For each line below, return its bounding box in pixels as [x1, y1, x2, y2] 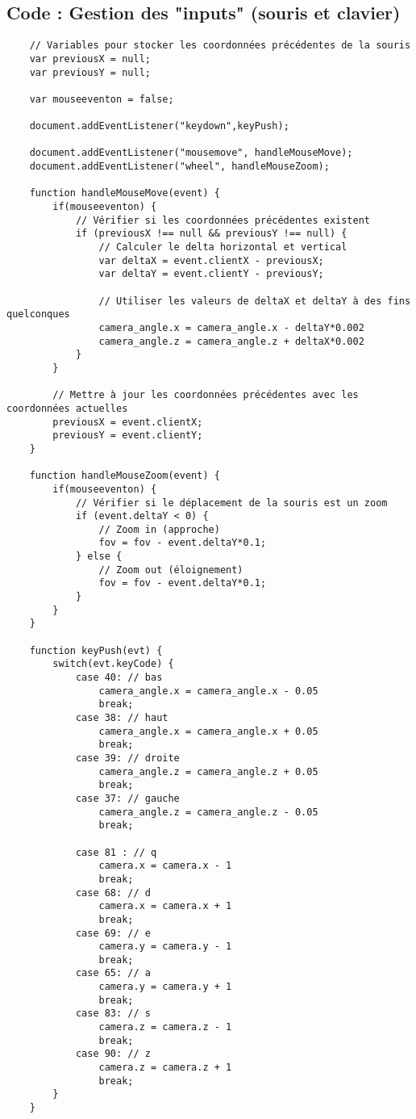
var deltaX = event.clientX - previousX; [98, 254, 324, 266]
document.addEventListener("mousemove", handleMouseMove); [29, 147, 353, 159]
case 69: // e [75, 927, 151, 939]
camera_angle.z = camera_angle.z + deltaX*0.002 [98, 335, 364, 347]
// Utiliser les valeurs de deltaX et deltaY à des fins [98, 295, 411, 307]
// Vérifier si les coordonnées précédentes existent [75, 214, 371, 226]
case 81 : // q [75, 846, 157, 858]
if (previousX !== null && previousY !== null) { [75, 228, 347, 240]
